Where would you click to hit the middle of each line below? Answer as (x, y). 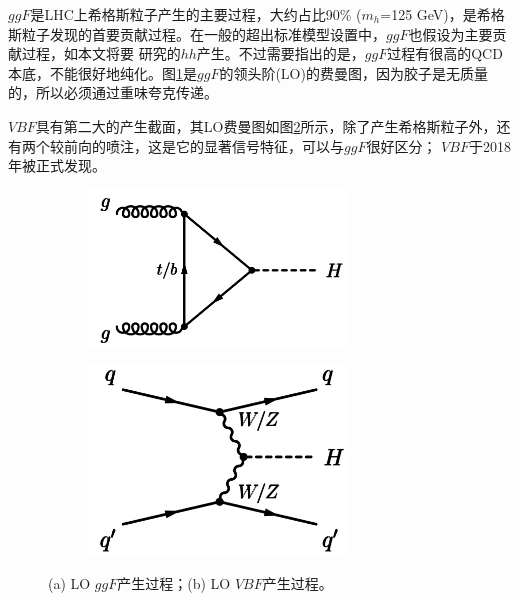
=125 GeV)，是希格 (442, 14)
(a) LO (69, 583)
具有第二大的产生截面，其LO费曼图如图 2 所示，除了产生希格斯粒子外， (266, 125)
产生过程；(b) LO (174, 583)
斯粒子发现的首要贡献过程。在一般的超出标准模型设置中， (197, 33)
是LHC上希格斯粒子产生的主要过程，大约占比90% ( (196, 14)
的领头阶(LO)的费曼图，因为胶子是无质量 (353, 72)
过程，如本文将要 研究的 (101, 53)
